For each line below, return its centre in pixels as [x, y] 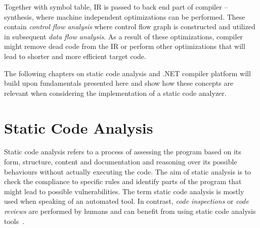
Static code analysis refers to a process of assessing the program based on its [123, 152]
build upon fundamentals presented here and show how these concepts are [119, 83]
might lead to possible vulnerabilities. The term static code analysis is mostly [124, 191]
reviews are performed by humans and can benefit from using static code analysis [130, 211]
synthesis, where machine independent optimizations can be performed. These [125, 16]
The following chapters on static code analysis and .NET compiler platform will [127, 73]
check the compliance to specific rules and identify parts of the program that [123, 181]
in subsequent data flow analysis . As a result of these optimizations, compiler [124, 36]
